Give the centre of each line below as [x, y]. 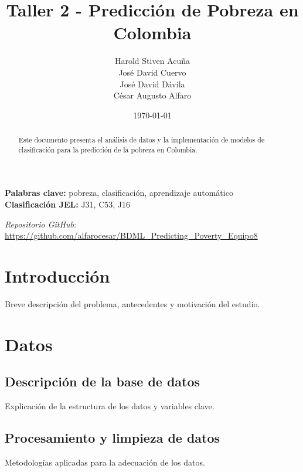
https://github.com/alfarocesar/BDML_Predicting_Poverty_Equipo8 [131, 235]
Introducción [57, 275]
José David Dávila [152, 84]
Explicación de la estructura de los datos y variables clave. [110, 406]
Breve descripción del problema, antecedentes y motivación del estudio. [132, 303]
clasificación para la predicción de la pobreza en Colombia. [108, 149]
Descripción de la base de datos [103, 381]
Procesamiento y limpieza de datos [113, 438]
